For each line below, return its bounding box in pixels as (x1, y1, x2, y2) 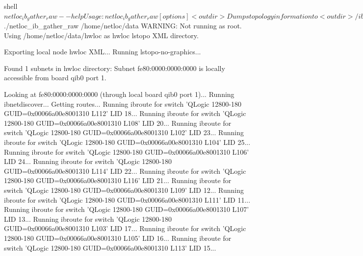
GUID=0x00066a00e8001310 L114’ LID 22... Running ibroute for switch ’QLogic (4, 165, 246, 176)
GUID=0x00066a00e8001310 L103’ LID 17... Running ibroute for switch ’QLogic (4, 223, 246, 233)
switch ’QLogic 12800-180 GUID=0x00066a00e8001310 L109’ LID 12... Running (4, 185, 244, 195)
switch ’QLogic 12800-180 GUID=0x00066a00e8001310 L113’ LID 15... (4, 242, 216, 253)
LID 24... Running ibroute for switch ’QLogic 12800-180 (4, 156, 172, 166)
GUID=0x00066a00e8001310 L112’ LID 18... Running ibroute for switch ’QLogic (4, 108, 246, 118)
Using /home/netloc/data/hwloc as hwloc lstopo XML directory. (4, 30, 199, 40)
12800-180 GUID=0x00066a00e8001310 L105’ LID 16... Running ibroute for (4, 233, 232, 243)
